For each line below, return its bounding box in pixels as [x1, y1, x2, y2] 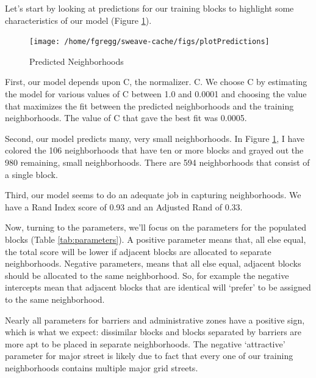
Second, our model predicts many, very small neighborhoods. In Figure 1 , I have [5, 132, 305, 144]
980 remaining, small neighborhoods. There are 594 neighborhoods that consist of [5, 156, 310, 168]
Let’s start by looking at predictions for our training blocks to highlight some [5, 2, 294, 14]
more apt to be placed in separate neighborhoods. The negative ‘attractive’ [5, 337, 285, 350]
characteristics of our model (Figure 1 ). [5, 13, 152, 26]
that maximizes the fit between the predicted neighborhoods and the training [5, 99, 294, 112]
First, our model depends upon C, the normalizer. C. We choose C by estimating [5, 75, 307, 88]
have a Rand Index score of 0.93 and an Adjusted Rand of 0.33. [5, 200, 243, 213]
